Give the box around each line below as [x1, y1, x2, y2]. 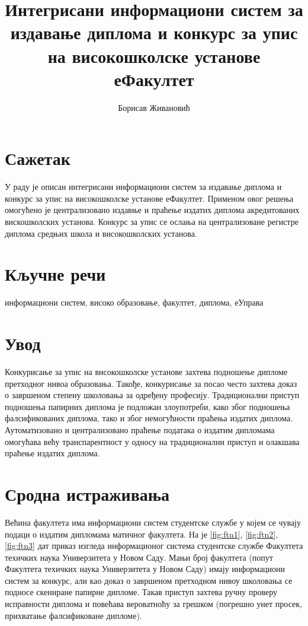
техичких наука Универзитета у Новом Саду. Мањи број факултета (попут [5, 551, 273, 563]
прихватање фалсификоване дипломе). [5, 609, 142, 621]
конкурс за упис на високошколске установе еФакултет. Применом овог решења [5, 192, 294, 204]
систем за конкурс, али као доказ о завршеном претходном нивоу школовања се [5, 574, 293, 586]
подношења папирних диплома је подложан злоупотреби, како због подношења [5, 400, 290, 412]
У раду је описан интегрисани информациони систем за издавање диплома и [5, 180, 282, 193]
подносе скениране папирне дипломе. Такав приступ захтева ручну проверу [5, 586, 277, 598]
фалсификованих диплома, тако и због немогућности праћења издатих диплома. [5, 412, 293, 424]
